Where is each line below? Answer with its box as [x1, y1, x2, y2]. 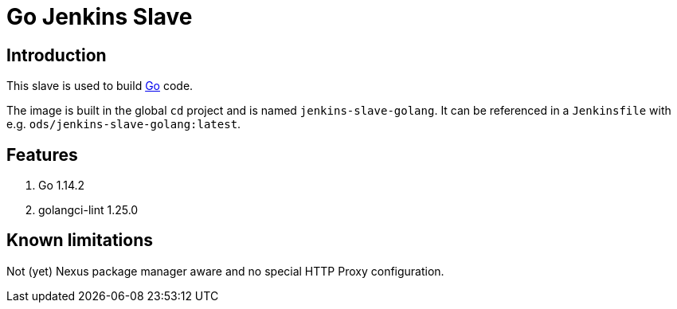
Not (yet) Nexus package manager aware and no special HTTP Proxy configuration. [6, 264, 444, 278]
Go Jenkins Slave [6, 3, 193, 30]
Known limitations [6, 230, 153, 251]
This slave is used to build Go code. [6, 79, 194, 93]
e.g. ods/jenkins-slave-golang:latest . [6, 117, 241, 131]
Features [6, 144, 78, 165]
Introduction [6, 45, 107, 65]
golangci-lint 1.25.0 [38, 203, 139, 217]
